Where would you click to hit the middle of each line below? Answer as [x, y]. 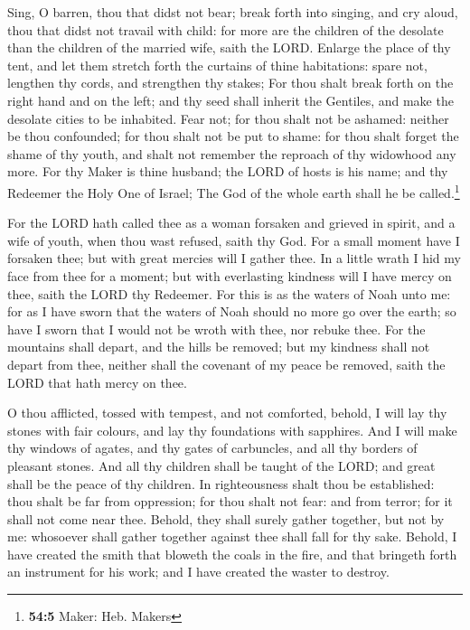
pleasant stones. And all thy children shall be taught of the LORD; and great [221, 465]
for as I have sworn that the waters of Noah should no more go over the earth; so [232, 311]
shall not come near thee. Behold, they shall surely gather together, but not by [226, 518]
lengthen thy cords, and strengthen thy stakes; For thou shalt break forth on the [230, 83]
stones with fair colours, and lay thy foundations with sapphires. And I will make [232, 430]
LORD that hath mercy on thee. [97, 382]
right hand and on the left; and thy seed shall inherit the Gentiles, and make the [230, 100]
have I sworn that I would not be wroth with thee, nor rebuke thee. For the [216, 329]
